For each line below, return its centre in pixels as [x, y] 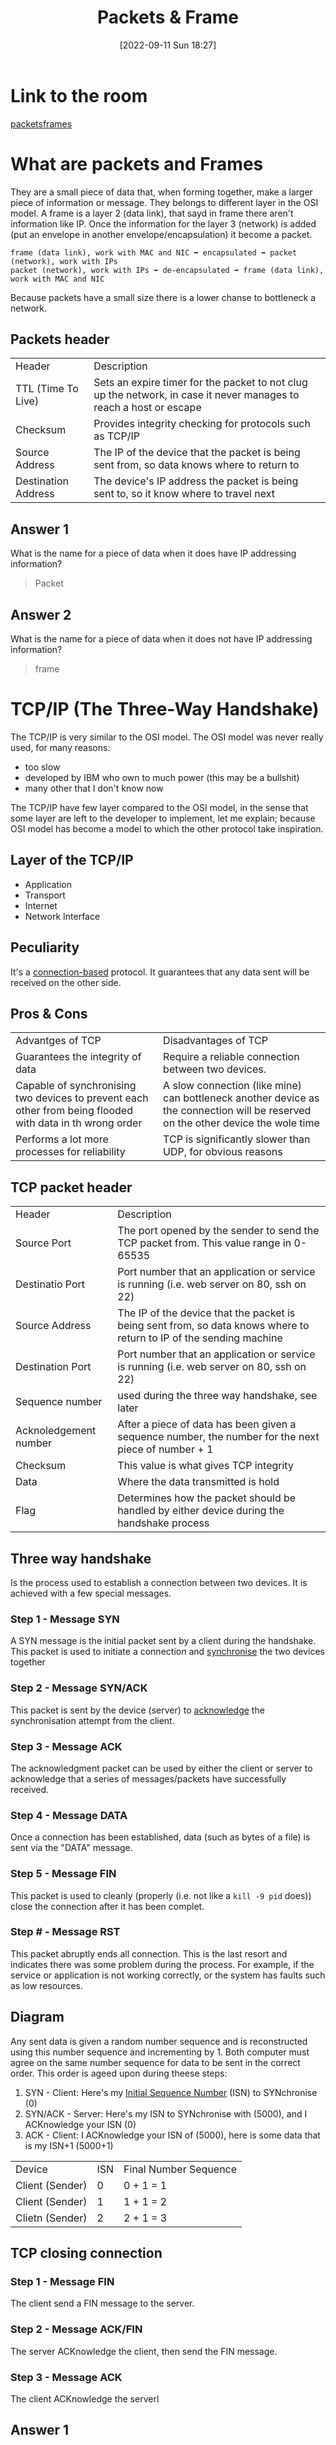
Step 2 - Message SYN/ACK [79, 1688]
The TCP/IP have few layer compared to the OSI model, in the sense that [159, 807]
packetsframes [41, 123]
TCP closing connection [86, 2253]
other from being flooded [74, 1111]
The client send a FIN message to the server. [102, 2303]
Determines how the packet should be [207, 1498]
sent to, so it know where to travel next [184, 494]
